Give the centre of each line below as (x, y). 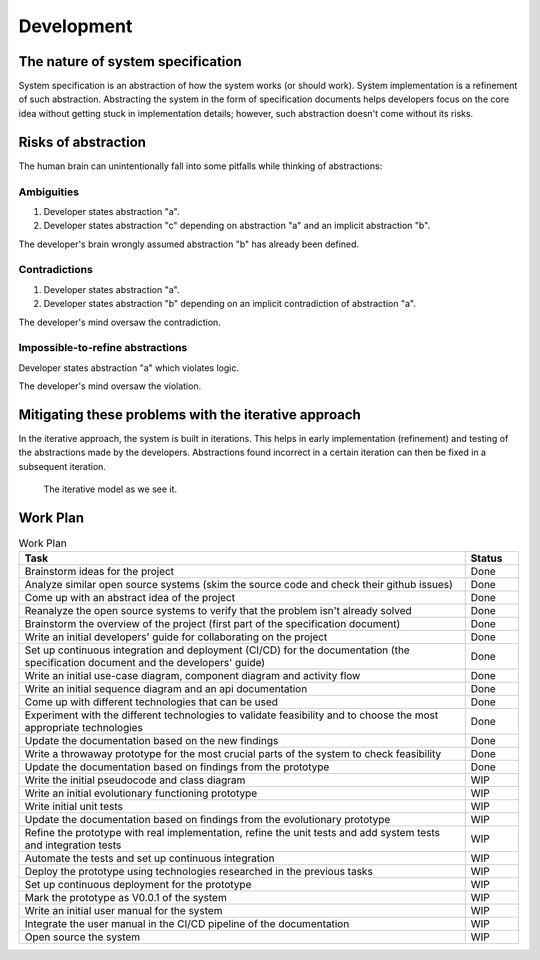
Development (75, 26)
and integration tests (73, 845)
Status (486, 558)
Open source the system (82, 937)
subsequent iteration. (62, 466)
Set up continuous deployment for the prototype (138, 885)
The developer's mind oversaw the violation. (110, 386)
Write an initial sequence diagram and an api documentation (166, 689)
